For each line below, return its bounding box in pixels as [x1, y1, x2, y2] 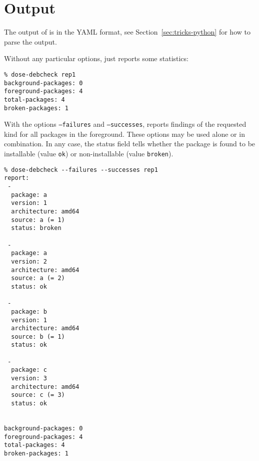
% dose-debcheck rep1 [4, 71, 76, 78]
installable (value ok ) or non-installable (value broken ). [4, 148, 173, 159]
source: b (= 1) [11, 333, 65, 340]
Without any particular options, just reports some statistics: [4, 53, 188, 64]
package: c [11, 366, 47, 374]
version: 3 [11, 375, 47, 382]
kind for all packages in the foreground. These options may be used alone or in [4, 128, 245, 139]
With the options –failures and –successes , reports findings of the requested [4, 119, 246, 129]
